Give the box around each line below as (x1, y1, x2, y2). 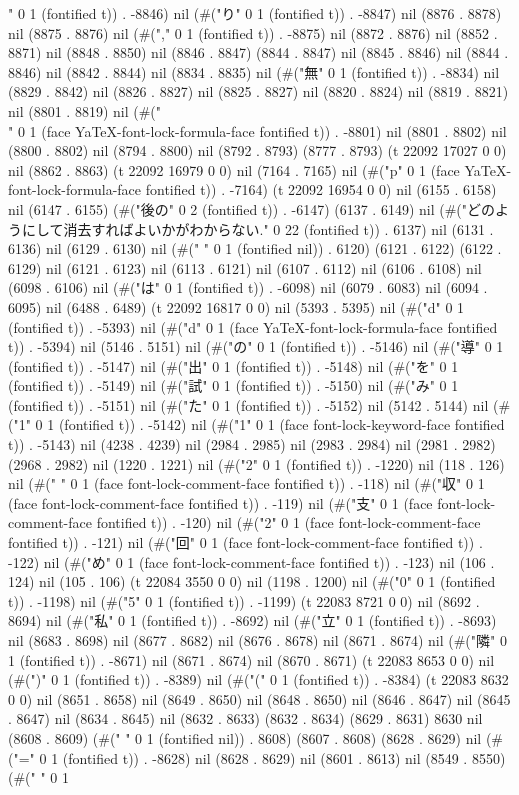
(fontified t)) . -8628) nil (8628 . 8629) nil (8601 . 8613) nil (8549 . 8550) (62, 747, 506, 768)
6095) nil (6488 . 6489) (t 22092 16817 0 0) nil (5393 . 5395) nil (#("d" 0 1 (8, 296, 465, 317)
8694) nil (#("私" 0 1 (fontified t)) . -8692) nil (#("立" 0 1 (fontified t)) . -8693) (8, 610, 497, 631)
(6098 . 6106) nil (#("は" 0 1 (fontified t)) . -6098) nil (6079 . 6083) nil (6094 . (8, 277, 488, 298)
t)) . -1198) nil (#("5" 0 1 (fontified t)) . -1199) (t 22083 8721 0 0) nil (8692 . (8, 590, 480, 611)
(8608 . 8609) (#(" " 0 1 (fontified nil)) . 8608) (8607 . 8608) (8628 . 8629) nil (8, 727, 482, 748)
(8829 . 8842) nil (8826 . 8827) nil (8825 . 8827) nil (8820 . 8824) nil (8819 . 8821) (8, 81, 509, 102)
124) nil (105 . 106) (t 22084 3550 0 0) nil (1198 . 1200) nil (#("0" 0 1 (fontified (8, 571, 496, 592)
